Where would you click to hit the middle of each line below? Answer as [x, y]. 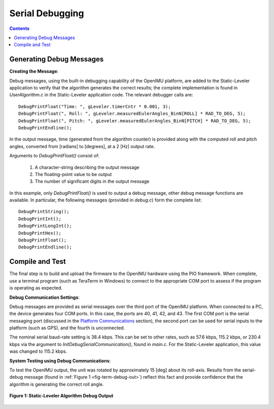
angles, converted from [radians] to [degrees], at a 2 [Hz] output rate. [82, 146]
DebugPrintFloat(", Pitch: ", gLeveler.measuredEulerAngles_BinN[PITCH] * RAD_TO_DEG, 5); [135, 121]
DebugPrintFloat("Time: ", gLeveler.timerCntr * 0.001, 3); [95, 106]
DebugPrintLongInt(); [45, 226]
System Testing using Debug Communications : [60, 361]
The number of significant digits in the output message [92, 181]
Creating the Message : [34, 72]
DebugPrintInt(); [40, 219]
